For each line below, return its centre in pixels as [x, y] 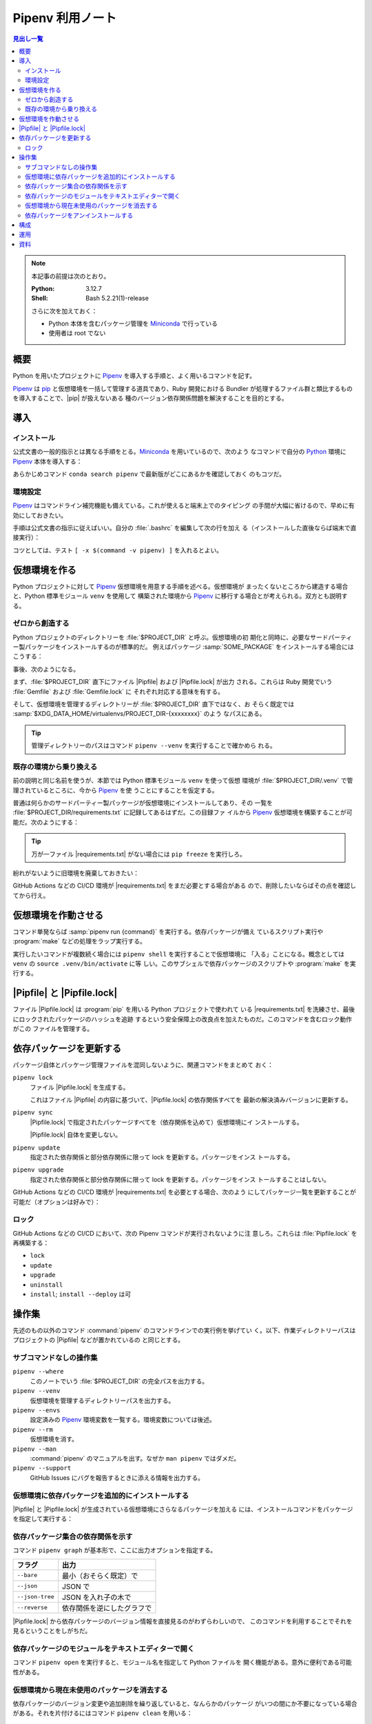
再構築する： [31, 1243]
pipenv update [37, 1147]
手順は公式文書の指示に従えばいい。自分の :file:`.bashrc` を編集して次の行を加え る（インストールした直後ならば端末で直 [185, 528]
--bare [27, 1575]
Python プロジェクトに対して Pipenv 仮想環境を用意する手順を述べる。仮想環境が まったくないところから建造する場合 [180, 586]
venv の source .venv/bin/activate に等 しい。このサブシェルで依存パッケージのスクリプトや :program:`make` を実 [184, 963]
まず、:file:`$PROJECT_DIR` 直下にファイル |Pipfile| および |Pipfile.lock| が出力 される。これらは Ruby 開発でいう [173, 682]
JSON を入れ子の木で [97, 1597]
